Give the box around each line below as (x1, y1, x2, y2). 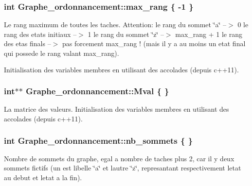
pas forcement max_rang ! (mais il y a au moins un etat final (62, 38, 246, 49)
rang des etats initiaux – (4, 29, 77, 39)
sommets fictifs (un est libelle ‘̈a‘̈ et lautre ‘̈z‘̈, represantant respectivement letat (4, 163, 241, 173)
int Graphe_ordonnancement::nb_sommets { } (4, 134, 193, 146)
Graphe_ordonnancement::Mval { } (26, 85, 169, 97)
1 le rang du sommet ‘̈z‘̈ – (88, 29, 164, 39)
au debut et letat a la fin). (4, 172, 82, 182)
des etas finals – (4, 38, 51, 49)
